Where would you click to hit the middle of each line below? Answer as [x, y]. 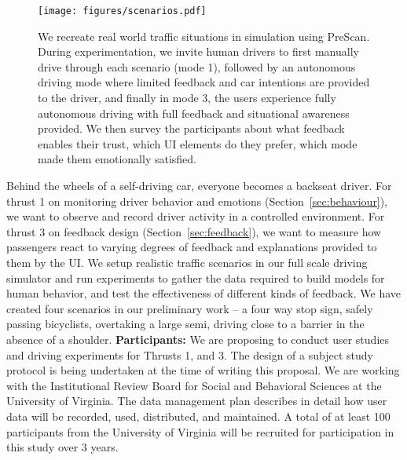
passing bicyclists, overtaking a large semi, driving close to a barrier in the [185, 324]
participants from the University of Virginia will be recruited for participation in [200, 431]
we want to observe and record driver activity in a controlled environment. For [196, 216]
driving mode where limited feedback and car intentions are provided [204, 82]
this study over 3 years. [62, 447]
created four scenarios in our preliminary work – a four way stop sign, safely [190, 308]
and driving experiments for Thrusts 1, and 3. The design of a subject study [190, 354]
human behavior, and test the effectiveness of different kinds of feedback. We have [204, 293]
